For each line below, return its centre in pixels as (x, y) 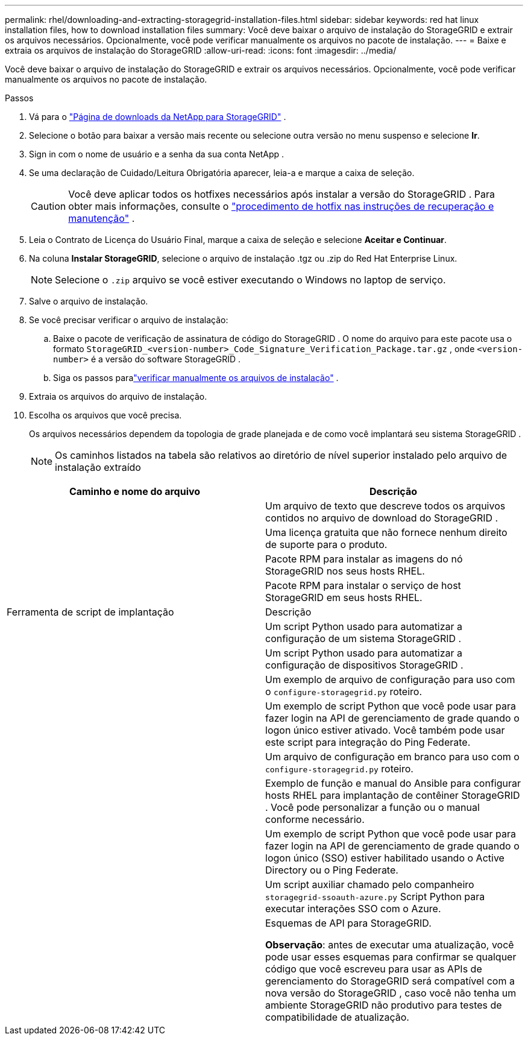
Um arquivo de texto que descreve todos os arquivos (385, 506)
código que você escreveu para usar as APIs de (374, 969)
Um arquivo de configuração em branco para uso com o (392, 757)
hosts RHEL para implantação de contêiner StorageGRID (393, 795)
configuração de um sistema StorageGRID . (363, 638)
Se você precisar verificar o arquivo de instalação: (129, 320)
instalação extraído (98, 467)
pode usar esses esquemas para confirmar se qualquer (391, 957)
